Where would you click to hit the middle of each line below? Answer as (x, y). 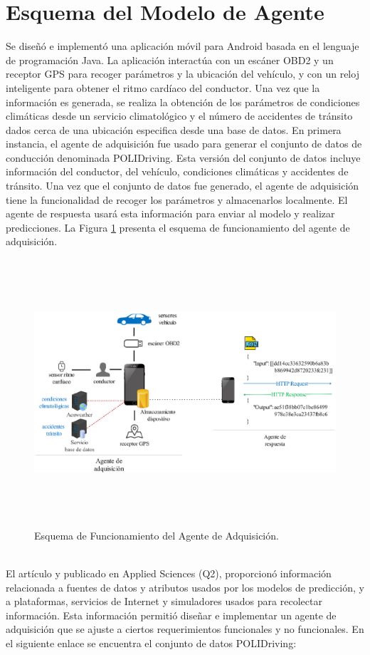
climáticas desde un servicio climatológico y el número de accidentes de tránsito (179, 116)
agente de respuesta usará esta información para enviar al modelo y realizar (170, 213)
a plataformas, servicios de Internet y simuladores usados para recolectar (164, 601)
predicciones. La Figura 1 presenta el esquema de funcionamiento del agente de (178, 227)
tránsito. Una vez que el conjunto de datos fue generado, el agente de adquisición (183, 186)
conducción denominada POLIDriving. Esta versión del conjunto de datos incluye (183, 157)
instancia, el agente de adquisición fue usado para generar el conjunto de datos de (184, 144)
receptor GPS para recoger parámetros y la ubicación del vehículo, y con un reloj (183, 74)
